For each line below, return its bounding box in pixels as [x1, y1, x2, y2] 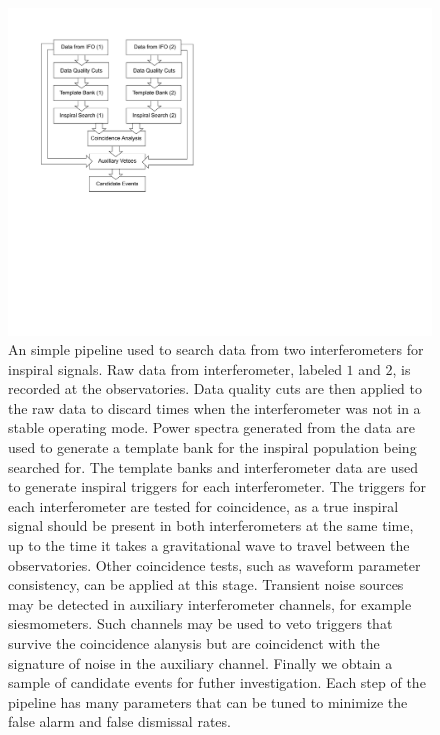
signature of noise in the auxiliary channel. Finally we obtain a [8, 652, 393, 673]
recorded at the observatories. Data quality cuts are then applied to [8, 378, 423, 399]
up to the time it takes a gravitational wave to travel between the [8, 535, 410, 556]
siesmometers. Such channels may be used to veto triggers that [8, 613, 393, 634]
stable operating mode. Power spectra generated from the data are [8, 417, 415, 438]
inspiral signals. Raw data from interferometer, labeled [8, 358, 342, 379]
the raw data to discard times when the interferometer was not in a [8, 397, 421, 418]
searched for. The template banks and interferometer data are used [8, 456, 418, 477]
